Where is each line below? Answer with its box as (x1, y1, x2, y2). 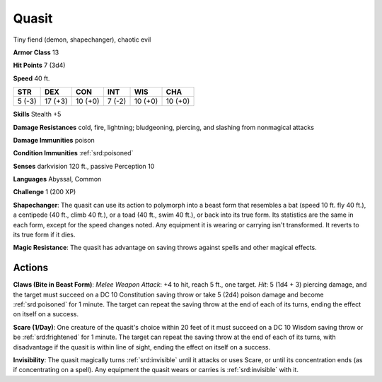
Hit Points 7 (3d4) (13, 61, 66, 70)
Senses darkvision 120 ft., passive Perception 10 (13, 162, 155, 170)
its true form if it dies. (13, 230, 76, 239)
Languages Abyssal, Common (13, 175, 102, 184)
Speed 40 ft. (13, 74, 50, 83)
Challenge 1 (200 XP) (13, 188, 76, 196)
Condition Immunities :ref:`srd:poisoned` (13, 149, 134, 157)
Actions (13, 262, 49, 274)
